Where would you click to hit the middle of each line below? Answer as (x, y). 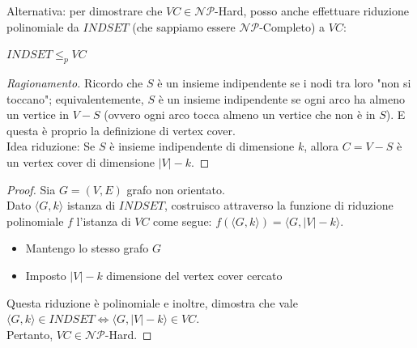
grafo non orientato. (176, 189)
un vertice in (38, 115)
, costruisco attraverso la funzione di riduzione (279, 205)
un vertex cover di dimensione (81, 161)
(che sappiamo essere (184, 26)
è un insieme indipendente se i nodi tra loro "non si (284, 82)
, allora (321, 146)
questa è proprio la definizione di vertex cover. (121, 130)
